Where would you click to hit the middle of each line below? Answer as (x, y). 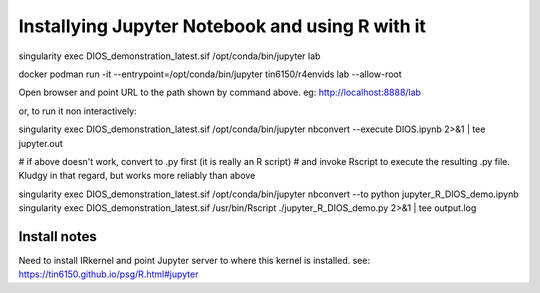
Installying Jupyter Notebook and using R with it (222, 26)
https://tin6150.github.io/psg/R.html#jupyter (108, 274)
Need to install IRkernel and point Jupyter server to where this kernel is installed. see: (194, 260)
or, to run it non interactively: (77, 111)
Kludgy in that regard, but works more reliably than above (137, 176)
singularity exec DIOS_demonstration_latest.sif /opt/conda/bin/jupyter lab (169, 56)
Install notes (57, 236)
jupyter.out (41, 143)
